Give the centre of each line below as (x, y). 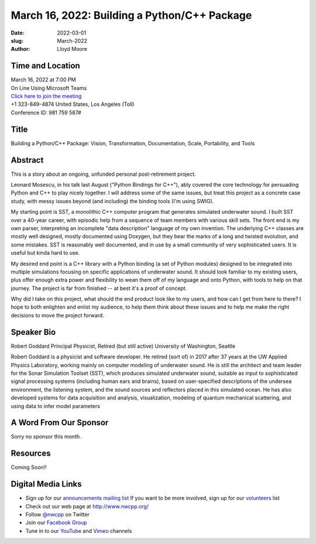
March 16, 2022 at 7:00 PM (43, 80)
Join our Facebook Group (56, 523)
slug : (17, 40)
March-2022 (72, 40)
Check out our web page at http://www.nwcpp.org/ (87, 506)
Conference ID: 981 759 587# (46, 112)
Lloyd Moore (72, 49)
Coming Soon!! (29, 467)
